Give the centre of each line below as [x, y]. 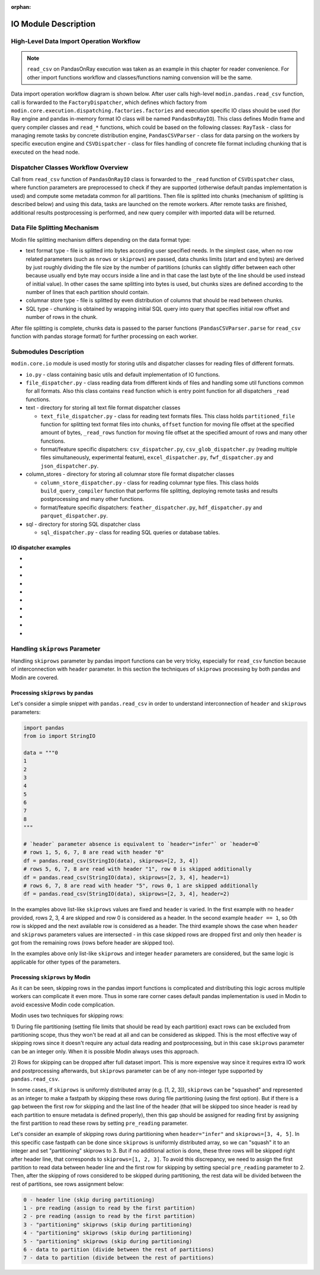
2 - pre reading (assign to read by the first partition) [109, 1216]
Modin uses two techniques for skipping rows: [67, 1015]
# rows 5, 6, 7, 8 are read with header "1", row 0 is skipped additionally [137, 869]
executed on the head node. [45, 152]
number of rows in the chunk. [62, 317]
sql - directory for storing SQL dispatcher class [83, 524]
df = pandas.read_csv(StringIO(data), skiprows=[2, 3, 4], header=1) [127, 877]
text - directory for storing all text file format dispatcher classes [103, 408]
